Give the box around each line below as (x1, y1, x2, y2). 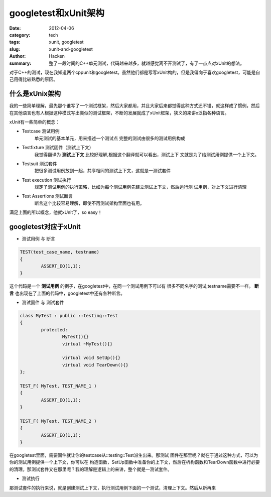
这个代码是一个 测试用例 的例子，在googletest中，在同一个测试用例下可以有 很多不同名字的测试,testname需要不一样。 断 (9, 283, 259, 289)
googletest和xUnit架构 (9, 8, 105, 19)
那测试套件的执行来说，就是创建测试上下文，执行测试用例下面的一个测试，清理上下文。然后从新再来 (9, 484, 216, 490)
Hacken (49, 53, 65, 59)
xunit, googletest (49, 39, 84, 45)
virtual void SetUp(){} (62, 355, 120, 361)
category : (9, 32, 31, 38)
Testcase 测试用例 (22, 128, 60, 134)
